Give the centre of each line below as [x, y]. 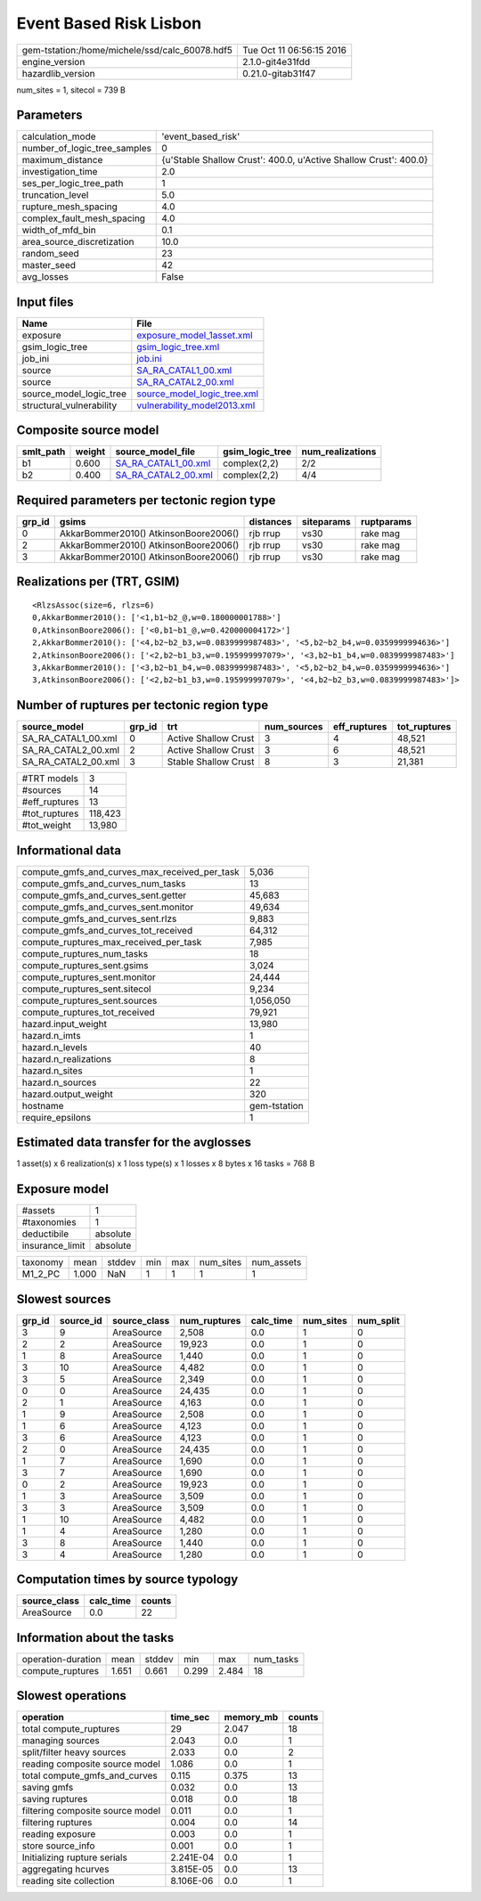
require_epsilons [57, 1117]
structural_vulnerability [69, 405]
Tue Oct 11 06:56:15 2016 [294, 50]
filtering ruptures [57, 1823]
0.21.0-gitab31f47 [279, 73]
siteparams [326, 522]
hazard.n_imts [51, 1035]
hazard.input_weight [64, 1024]
